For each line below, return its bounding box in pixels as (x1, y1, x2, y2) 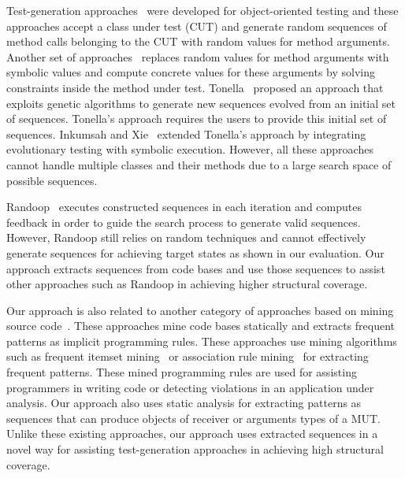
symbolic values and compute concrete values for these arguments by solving (6, 64, 375, 80)
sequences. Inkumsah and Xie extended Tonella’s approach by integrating (6, 125, 366, 142)
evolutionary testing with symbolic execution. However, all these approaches (6, 141, 373, 157)
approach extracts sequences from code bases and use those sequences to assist (6, 260, 385, 276)
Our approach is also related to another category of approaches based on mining (6, 302, 394, 318)
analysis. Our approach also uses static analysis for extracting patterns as (6, 395, 362, 411)
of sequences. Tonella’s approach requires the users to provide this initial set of (6, 110, 387, 127)
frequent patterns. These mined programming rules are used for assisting (6, 364, 357, 380)
